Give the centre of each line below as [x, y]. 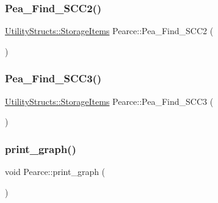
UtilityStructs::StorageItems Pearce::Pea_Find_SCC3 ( [109, 101]
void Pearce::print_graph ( [55, 172]
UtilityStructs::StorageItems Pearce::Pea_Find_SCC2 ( [109, 31]
